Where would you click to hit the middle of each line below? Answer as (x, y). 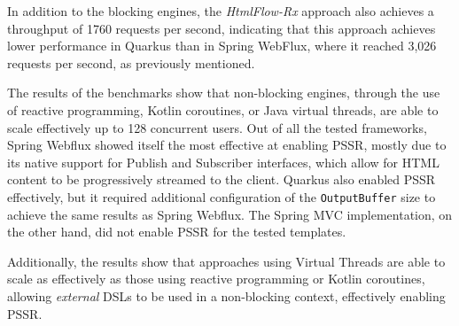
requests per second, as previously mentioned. (131, 62)
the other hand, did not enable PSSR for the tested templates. (177, 232)
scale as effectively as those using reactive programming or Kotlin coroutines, (216, 279)
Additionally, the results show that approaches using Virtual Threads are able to (226, 261)
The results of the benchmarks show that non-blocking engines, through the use (224, 93)
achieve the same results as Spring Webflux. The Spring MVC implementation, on (230, 214)
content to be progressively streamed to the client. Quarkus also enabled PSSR (222, 179)
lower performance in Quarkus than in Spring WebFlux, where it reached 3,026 (222, 46)
